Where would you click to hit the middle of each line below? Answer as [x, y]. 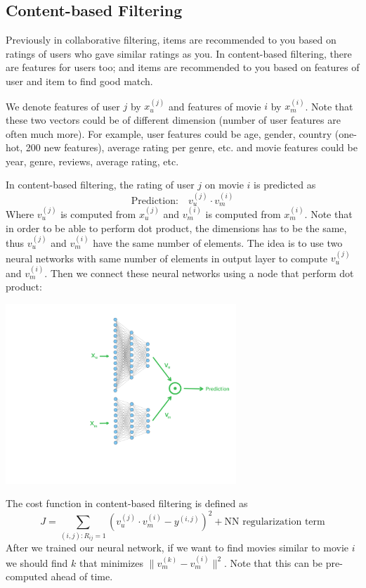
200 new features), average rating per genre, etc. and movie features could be [191, 147]
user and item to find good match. [79, 81]
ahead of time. [82, 576]
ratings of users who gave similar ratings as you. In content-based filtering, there [179, 53]
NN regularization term [275, 522]
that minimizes [111, 562]
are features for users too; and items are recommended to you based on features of [183, 67]
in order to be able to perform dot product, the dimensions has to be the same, [176, 228]
